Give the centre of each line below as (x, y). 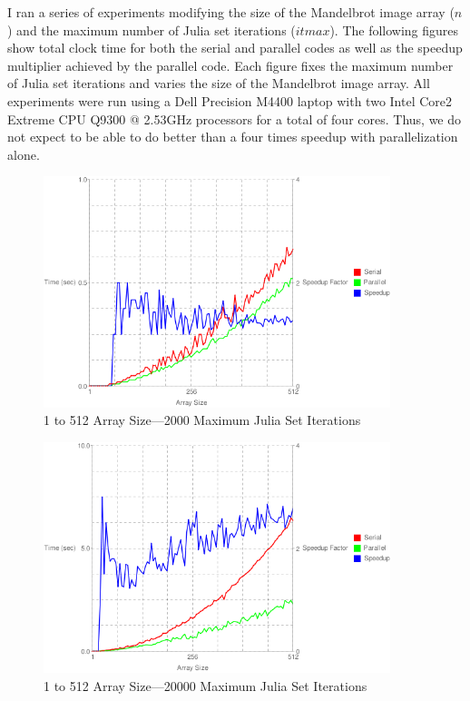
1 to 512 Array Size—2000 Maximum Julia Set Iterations (202, 420)
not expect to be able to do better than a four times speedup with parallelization (233, 137)
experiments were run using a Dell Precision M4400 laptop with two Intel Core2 (230, 100)
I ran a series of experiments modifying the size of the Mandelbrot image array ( (231, 12)
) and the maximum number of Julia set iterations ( (152, 30)
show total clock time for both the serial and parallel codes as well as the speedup (235, 48)
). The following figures (394, 30)
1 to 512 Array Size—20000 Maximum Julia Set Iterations (206, 685)
